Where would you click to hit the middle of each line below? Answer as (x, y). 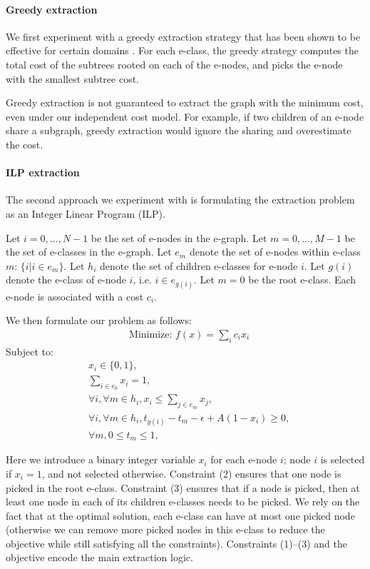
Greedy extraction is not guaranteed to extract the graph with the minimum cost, (185, 102)
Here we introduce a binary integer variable (101, 459)
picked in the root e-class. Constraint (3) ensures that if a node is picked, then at (183, 487)
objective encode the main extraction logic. (99, 557)
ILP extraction (43, 172)
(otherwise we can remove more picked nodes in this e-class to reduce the (165, 529)
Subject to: (30, 351)
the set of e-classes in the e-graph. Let (89, 252)
